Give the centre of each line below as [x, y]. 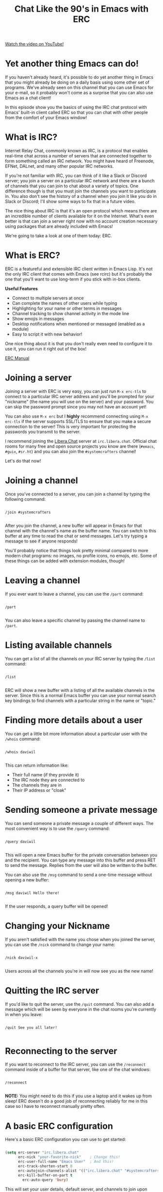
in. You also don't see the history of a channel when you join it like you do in [81, 196]
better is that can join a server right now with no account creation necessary [81, 221]
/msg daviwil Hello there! [32, 893]
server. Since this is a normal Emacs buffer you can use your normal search [81, 695]
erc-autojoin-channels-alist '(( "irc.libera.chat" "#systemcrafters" [90, 1171]
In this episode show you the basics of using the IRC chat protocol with [76, 107]
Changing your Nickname [57, 926]
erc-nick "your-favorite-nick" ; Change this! [69, 1157]
